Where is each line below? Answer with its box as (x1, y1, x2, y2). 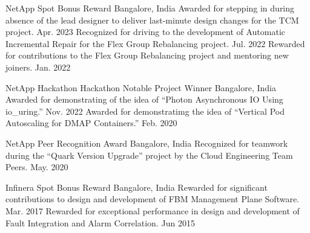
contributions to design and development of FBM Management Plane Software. (5, 193, 300, 205)
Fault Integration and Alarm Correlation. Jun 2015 (5, 216, 195, 229)
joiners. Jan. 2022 (5, 60, 71, 73)
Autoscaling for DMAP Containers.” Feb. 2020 (5, 116, 177, 129)
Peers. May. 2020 (5, 161, 68, 173)
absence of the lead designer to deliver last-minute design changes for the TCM (5, 13, 299, 26)
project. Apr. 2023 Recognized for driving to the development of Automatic (5, 25, 285, 38)
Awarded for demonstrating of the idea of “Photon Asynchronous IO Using (5, 93, 283, 106)
